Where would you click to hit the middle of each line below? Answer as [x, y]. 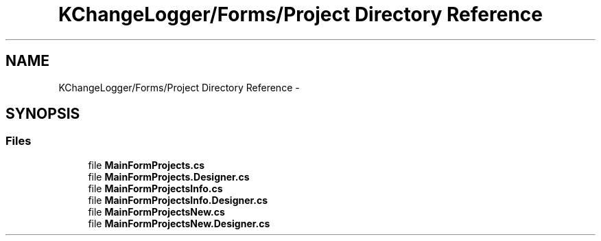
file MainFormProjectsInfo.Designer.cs [178, 200]
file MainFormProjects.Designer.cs [169, 176]
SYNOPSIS [43, 114]
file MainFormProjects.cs [146, 165]
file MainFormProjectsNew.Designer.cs [179, 223]
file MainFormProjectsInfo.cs [155, 188]
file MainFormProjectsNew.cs [156, 211]
